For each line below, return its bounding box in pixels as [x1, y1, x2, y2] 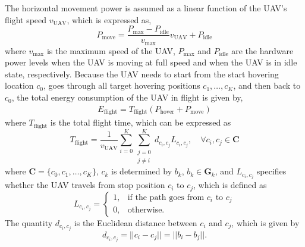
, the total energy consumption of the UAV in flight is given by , [11, 91, 243, 104]
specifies [256, 165, 287, 177]
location [5, 79, 34, 92]
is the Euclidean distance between [74, 216, 197, 229]
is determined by [111, 165, 172, 177]
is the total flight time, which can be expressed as [50, 116, 231, 129]
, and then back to [233, 79, 301, 92]
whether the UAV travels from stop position [5, 179, 165, 191]
